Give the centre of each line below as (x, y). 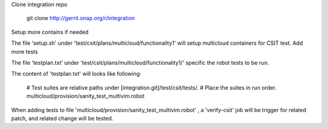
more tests (25, 51)
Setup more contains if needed (50, 32)
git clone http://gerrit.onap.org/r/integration (81, 18)
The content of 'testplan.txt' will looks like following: (76, 74)
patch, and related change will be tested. (62, 118)
